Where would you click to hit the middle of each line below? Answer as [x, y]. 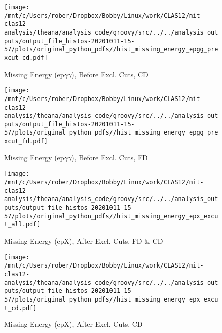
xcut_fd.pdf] [26, 141]
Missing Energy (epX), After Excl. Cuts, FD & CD [84, 240]
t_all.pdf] [22, 225]
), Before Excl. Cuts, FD [110, 157]
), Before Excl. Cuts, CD [110, 74]
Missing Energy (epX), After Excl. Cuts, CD [73, 324]
